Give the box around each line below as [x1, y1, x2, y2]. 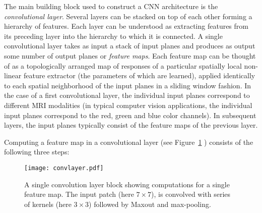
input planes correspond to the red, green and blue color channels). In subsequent [4, 110, 256, 120]
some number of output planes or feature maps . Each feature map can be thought [4, 50, 256, 61]
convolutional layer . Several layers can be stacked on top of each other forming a [4, 11, 252, 21]
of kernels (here [24, 198, 72, 209]
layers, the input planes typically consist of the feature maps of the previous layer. [4, 120, 258, 130]
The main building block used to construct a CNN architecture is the [4, 1, 218, 11]
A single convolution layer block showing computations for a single [24, 179, 230, 189]
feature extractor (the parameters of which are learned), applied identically [23, 70, 255, 81]
